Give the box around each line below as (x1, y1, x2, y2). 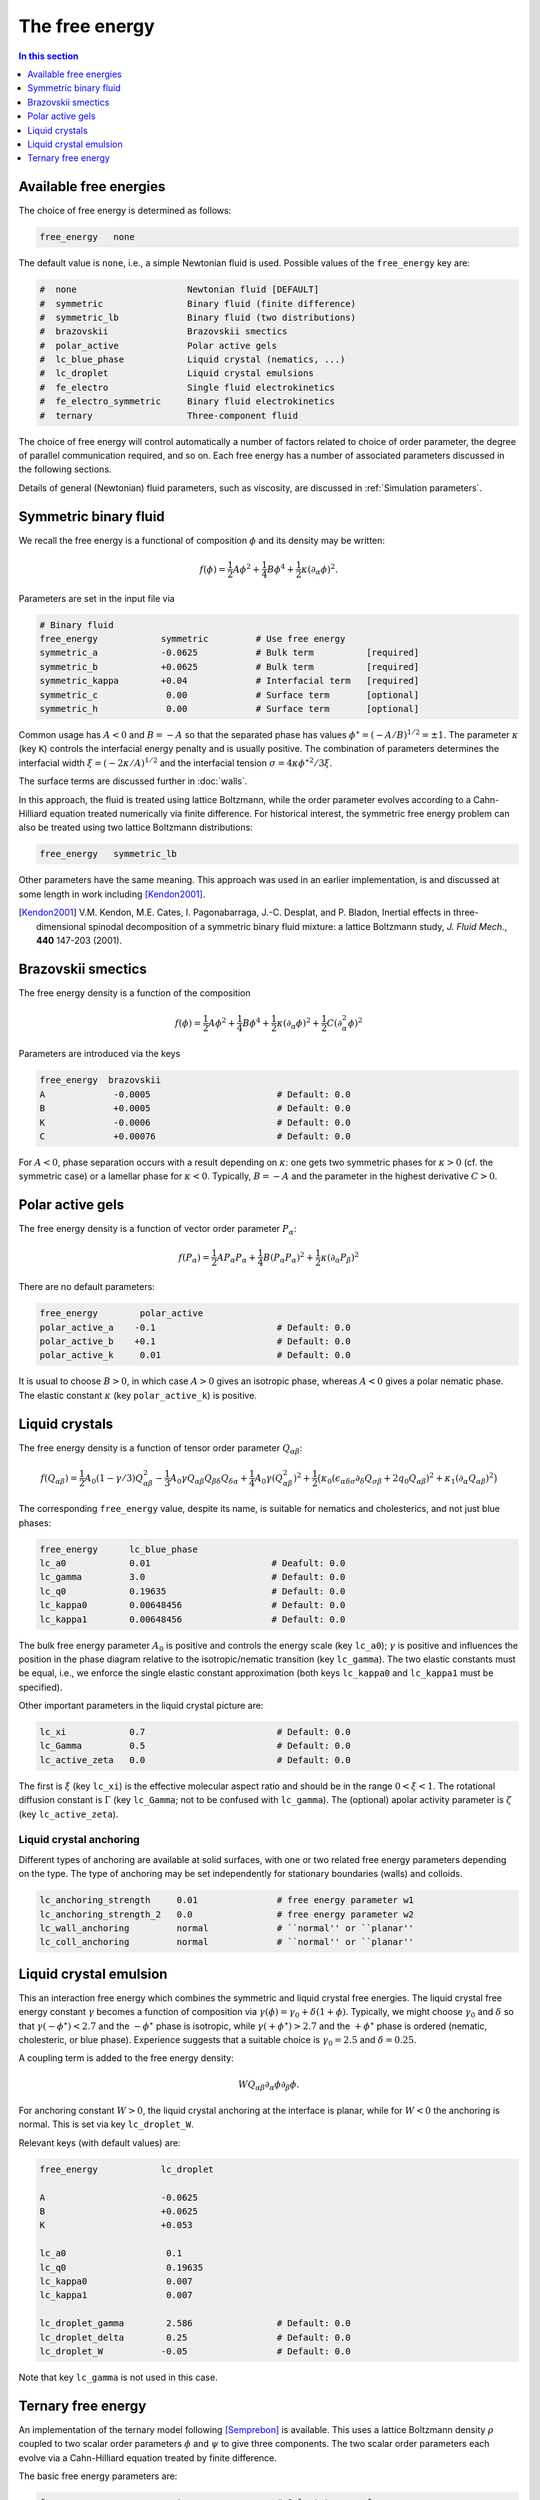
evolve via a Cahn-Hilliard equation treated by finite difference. (18, 2451, 277, 2464)
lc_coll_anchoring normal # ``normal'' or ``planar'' (39, 1936, 415, 1948)
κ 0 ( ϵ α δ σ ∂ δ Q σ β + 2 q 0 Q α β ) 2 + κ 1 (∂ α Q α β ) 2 (320, 1470, 494, 1486)
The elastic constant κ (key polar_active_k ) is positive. (18, 1389, 257, 1401)
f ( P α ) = (178, 1251, 210, 1265)
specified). (18, 1681, 63, 1693)
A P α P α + (216, 1251, 257, 1265)
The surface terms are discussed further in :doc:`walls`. (18, 775, 248, 787)
